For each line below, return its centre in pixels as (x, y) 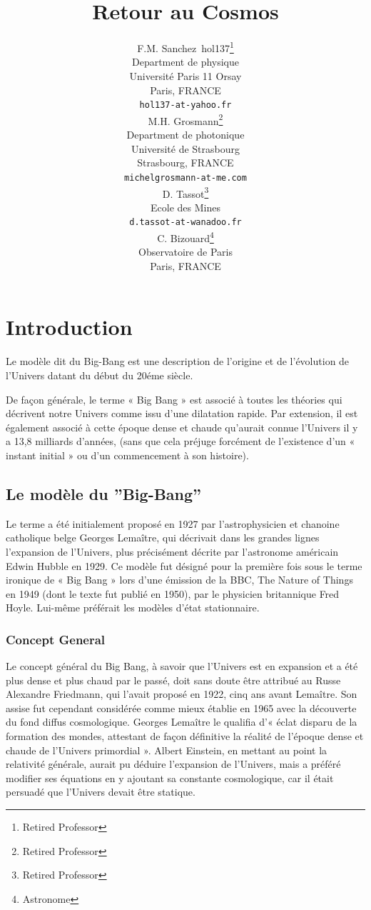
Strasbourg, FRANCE (185, 162)
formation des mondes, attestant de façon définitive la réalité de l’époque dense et (185, 736)
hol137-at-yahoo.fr (185, 105)
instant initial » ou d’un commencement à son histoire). (127, 455)
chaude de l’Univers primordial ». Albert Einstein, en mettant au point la (167, 750)
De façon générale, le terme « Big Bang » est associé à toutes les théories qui (174, 399)
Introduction (69, 327)
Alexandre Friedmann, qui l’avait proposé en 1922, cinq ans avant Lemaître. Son (182, 694)
